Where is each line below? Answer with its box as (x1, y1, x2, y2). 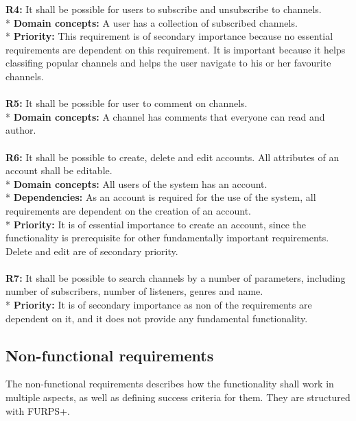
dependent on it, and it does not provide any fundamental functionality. (5, 311, 308, 325)
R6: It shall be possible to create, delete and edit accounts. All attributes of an (5, 149, 340, 164)
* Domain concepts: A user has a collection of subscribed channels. (5, 15, 298, 29)
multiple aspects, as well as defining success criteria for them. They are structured (5, 390, 351, 405)
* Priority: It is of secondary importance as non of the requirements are (5, 298, 312, 312)
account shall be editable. (5, 163, 112, 178)
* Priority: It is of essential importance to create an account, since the (5, 217, 306, 231)
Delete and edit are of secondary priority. (5, 243, 178, 258)
